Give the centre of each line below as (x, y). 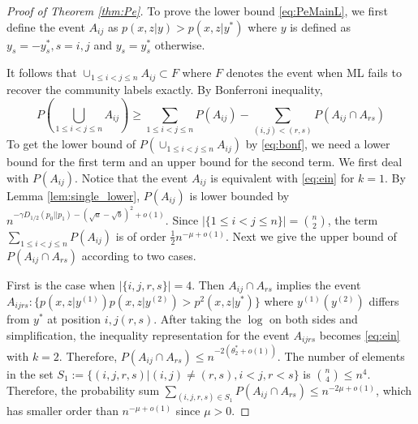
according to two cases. (139, 255)
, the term (353, 219)
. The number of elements (341, 355)
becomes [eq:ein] (360, 334)
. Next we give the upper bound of (311, 236)
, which (394, 390)
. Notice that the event (131, 177)
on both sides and (314, 319)
